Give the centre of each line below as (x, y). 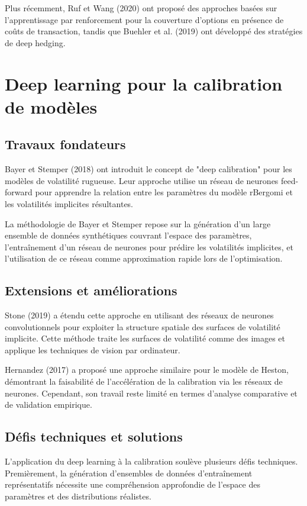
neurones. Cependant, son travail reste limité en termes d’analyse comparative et (151, 393)
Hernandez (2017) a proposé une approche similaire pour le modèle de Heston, (147, 370)
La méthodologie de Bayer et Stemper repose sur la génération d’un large (138, 223)
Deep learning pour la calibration (144, 83)
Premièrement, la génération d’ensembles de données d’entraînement (129, 473)
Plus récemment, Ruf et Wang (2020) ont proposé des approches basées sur (141, 8)
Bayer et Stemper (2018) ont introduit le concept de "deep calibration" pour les (148, 169)
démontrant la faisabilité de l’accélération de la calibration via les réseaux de (144, 381)
